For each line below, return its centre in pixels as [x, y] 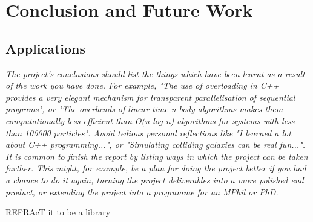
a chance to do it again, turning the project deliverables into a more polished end [155, 179]
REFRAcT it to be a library [58, 212]
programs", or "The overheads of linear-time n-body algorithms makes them [144, 109]
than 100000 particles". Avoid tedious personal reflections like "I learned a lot [148, 132]
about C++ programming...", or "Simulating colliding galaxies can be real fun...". [156, 144]
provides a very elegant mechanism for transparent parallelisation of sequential [150, 97]
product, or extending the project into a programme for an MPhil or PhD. [142, 192]
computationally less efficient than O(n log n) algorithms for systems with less [150, 120]
